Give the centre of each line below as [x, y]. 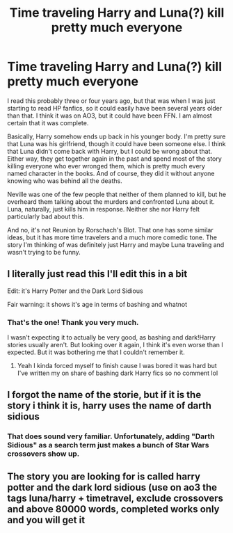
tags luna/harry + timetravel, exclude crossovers [115, 498]
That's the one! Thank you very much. [73, 322]
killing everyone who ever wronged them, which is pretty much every [106, 166]
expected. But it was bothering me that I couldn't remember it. [96, 352]
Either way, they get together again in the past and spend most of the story [115, 159]
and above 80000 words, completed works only [113, 509]
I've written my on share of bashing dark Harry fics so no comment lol [118, 373]
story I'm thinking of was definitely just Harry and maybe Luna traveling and [116, 244]
